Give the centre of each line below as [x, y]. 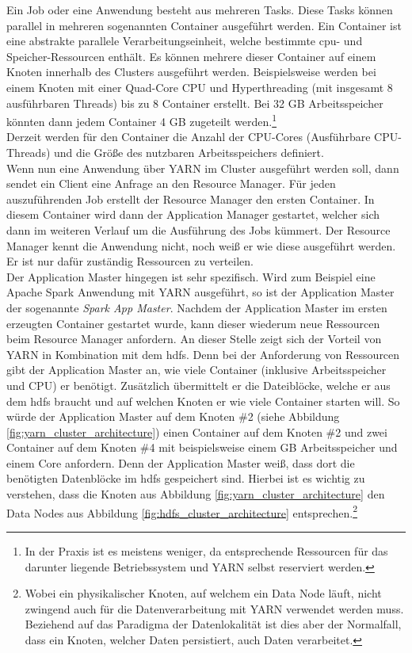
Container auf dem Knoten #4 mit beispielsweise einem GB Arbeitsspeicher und [202, 447]
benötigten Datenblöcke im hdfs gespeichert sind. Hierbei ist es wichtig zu [186, 478]
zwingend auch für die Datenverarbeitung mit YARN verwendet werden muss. [214, 608]
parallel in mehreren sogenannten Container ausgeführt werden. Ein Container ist [204, 25]
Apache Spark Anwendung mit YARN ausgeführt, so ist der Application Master [200, 292]
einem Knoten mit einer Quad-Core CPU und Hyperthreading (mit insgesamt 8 [200, 87]
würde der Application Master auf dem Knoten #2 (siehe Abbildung [173, 416]
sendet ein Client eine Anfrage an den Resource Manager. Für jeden [171, 183]
